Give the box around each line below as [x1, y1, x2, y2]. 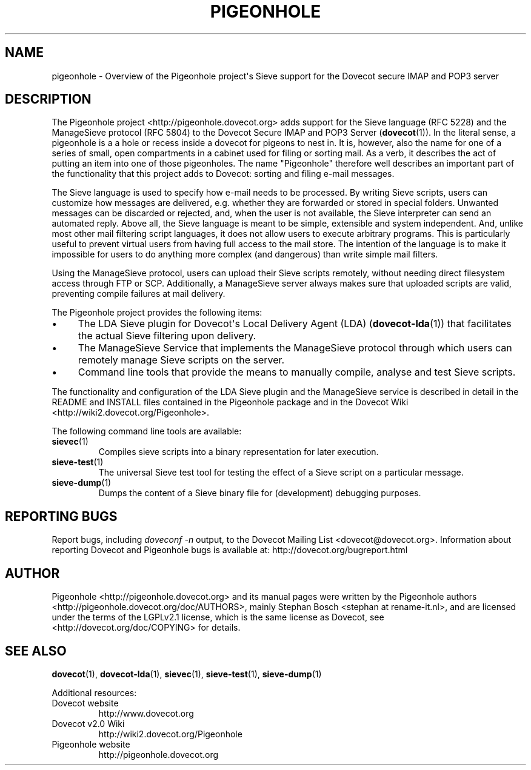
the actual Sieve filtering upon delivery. [78, 330, 256, 342]
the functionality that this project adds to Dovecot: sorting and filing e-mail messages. [52, 168, 395, 179]
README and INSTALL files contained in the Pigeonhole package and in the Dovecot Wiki [52, 397, 409, 408]
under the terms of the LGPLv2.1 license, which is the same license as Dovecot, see [52, 612, 384, 623]
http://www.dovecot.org [98, 708, 194, 719]
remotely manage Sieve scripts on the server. [78, 354, 285, 367]
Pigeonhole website [52, 738, 130, 749]
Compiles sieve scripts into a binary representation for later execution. [98, 446, 379, 457]
